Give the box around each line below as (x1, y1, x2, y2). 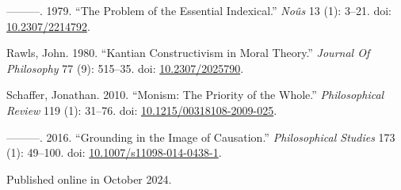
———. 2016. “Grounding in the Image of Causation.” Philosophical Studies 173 (6, 128, 395, 145)
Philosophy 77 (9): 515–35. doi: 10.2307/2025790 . (6, 59, 244, 76)
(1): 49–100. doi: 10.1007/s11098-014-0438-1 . (6, 144, 222, 161)
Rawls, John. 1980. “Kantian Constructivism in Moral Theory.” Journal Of (6, 44, 370, 61)
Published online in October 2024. (6, 170, 172, 187)
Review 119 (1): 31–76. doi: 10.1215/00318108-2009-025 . (6, 101, 277, 118)
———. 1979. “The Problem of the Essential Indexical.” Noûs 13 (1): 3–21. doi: (6, 2, 392, 18)
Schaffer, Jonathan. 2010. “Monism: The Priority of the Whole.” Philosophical (6, 86, 384, 103)
